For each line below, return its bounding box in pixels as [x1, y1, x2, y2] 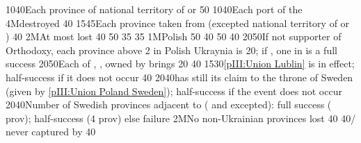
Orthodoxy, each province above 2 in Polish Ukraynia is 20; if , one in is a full [6, 42, 337, 57]
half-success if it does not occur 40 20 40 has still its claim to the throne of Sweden [6, 69, 353, 84]
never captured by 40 [6, 124, 96, 139]
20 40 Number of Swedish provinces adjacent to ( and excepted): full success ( [6, 97, 332, 112]
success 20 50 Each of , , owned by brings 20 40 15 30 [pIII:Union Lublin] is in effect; [6, 56, 355, 71]
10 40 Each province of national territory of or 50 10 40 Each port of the [6, 2, 303, 16]
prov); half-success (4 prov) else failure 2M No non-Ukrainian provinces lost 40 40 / [6, 110, 356, 125]
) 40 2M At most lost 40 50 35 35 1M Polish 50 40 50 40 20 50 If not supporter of [6, 29, 342, 44]
